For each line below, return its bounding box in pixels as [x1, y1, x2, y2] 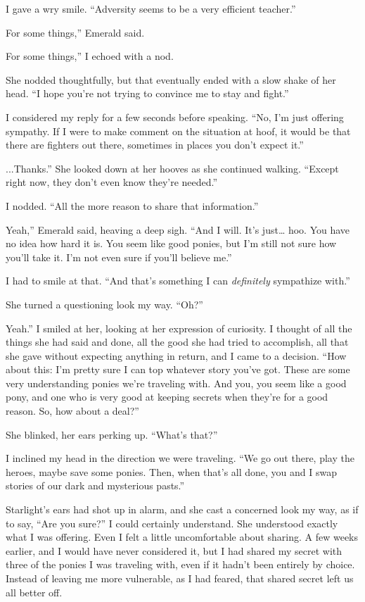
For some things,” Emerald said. [6, 25, 145, 39]
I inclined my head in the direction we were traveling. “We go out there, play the [6, 451, 354, 465]
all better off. [6, 584, 63, 599]
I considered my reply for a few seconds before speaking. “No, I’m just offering [6, 109, 344, 124]
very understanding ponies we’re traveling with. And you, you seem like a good [6, 375, 347, 390]
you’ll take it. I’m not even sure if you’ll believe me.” [6, 249, 232, 264]
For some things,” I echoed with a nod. [6, 49, 174, 63]
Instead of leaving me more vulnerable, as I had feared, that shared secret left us [6, 571, 354, 585]
